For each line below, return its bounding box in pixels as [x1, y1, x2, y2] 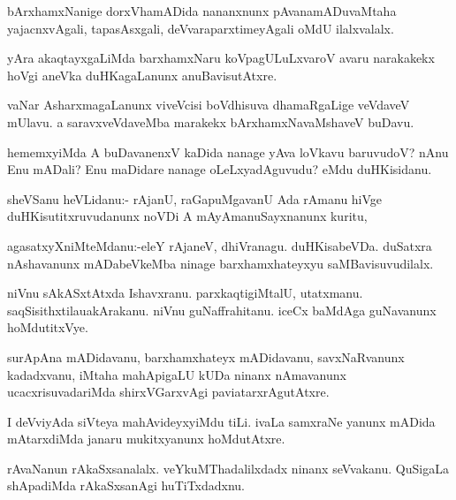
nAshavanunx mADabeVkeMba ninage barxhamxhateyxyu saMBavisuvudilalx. [7, 254, 434, 272]
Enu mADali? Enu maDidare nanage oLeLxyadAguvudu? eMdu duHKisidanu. [7, 160, 432, 178]
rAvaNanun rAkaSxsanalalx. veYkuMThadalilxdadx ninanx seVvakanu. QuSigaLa [7, 458, 449, 477]
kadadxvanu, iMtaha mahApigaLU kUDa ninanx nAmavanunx [7, 365, 346, 383]
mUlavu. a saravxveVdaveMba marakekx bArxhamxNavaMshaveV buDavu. [7, 112, 414, 131]
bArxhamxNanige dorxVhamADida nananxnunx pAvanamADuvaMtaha [7, 2, 397, 19]
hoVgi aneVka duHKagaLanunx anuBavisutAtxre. [7, 65, 277, 84]
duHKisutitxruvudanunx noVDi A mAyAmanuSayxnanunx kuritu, [7, 207, 368, 225]
